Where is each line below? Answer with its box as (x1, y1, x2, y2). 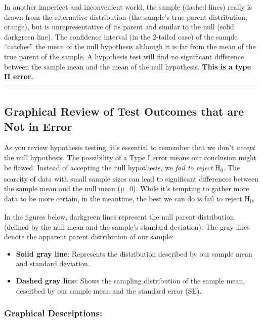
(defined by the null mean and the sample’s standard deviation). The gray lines (4, 221, 250, 232)
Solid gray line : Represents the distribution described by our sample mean (16, 248, 252, 259)
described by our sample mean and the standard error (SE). (16, 285, 202, 296)
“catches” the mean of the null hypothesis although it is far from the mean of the (4, 41, 256, 52)
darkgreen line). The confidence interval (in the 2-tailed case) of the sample (4, 31, 238, 42)
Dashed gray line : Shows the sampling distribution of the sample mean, (16, 275, 245, 285)
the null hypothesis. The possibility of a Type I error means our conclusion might (4, 152, 256, 162)
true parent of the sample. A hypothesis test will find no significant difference (4, 51, 244, 61)
